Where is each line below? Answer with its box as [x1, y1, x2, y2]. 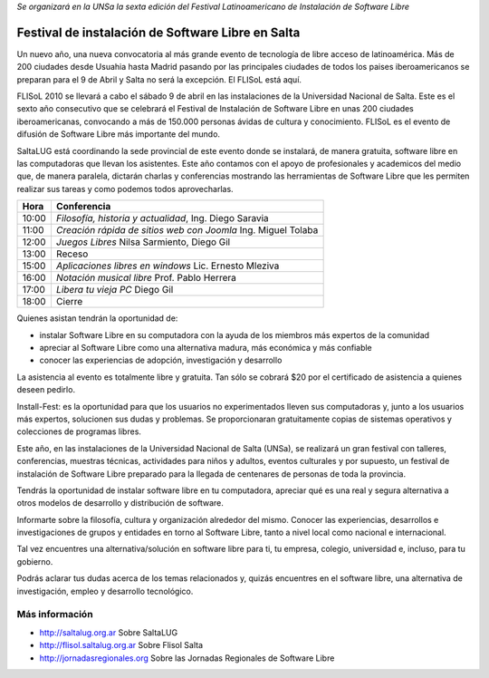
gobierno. [16, 556, 53, 567]
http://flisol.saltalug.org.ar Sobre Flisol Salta [39, 640, 204, 651]
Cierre [55, 295, 83, 308]
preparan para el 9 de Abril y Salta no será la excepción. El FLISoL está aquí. [16, 73, 302, 85]
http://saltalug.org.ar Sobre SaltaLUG [39, 626, 178, 638]
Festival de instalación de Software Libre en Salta [16, 24, 301, 40]
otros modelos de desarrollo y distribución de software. [16, 498, 224, 508]
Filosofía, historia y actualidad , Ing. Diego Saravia [55, 212, 269, 225]
